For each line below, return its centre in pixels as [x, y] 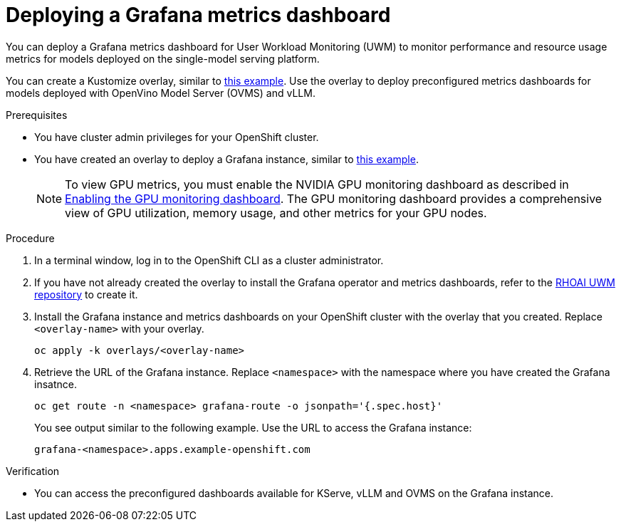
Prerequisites [37, 115]
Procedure [30, 238]
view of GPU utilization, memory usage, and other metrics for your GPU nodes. [276, 213]
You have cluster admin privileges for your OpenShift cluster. [177, 137]
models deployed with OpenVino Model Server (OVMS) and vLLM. [161, 93]
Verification [33, 471]
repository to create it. [86, 294]
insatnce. [56, 384]
